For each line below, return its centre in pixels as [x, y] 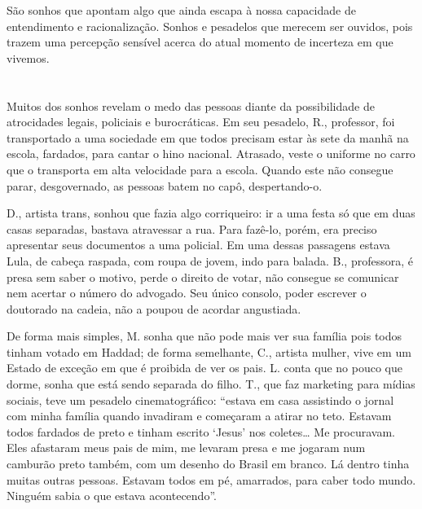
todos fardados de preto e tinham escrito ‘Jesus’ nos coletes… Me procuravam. [201, 431]
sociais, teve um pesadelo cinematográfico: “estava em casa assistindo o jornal [200, 399]
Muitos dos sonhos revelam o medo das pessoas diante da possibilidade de [191, 105]
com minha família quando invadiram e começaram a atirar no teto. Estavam [199, 416]
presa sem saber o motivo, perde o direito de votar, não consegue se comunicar [203, 276]
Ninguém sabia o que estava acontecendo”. [112, 496]
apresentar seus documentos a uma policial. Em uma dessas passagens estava [198, 245]
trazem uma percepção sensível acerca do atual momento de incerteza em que [200, 42]
